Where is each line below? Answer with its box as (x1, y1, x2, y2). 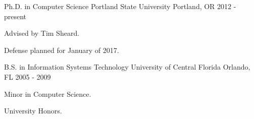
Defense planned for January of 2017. (4, 44, 119, 55)
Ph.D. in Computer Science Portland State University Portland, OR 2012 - (4, 1, 236, 11)
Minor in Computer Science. (4, 88, 91, 99)
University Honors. (4, 105, 62, 116)
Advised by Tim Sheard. (4, 28, 80, 38)
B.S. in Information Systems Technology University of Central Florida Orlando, (4, 62, 250, 72)
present (4, 11, 27, 21)
